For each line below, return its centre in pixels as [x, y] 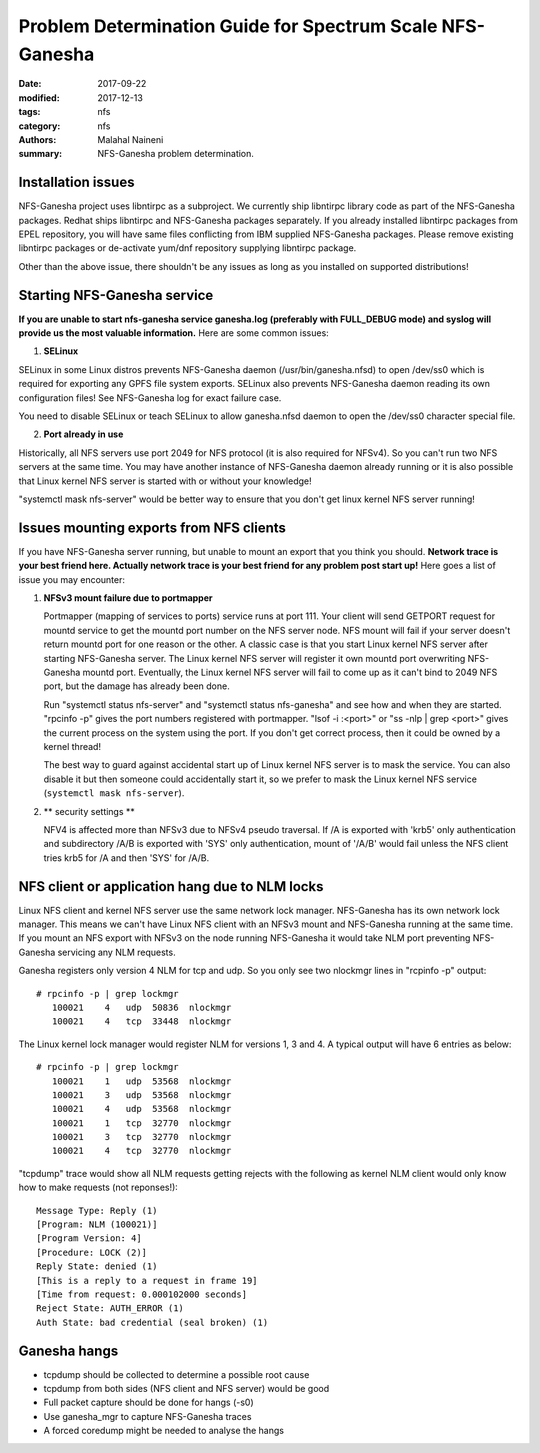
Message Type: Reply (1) [97, 1210]
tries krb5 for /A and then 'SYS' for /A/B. [126, 857]
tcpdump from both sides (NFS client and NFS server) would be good [186, 1389]
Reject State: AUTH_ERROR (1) [110, 1308]
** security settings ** [89, 811]
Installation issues [76, 182]
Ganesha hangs [68, 1350]
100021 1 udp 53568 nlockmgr [141, 1081]
